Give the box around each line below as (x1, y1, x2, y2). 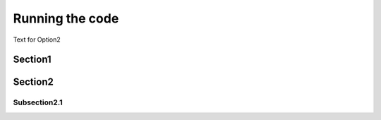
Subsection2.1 (13, 97, 63, 107)
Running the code (13, 11, 119, 26)
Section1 (13, 54, 52, 66)
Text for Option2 (13, 35, 61, 44)
